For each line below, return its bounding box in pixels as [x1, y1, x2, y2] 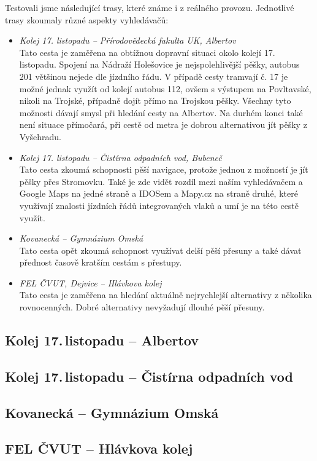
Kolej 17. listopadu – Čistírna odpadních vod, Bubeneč [19, 151, 222, 164]
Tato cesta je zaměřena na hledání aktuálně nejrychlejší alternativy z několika [19, 288, 312, 301]
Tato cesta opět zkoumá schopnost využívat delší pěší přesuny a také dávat [19, 243, 302, 256]
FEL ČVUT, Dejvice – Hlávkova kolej [19, 276, 162, 289]
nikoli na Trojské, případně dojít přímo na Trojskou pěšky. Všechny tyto [19, 94, 291, 107]
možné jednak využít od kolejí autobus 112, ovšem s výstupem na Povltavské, [19, 82, 311, 95]
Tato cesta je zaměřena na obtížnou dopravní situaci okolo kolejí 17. [19, 45, 275, 58]
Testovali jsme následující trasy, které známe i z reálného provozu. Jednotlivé [5, 1, 294, 14]
